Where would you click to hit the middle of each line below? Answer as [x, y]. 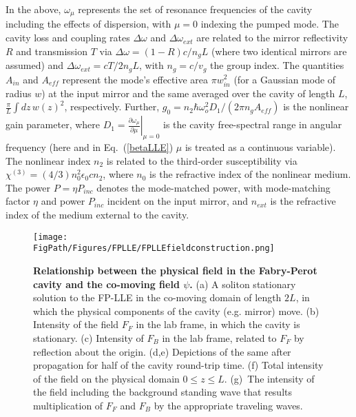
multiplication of [68, 405]
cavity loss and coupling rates [68, 38]
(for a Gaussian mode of [285, 79]
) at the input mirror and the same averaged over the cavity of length [188, 93]
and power [63, 201]
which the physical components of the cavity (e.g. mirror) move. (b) [176, 311]
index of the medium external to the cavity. [97, 215]
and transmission [52, 51]
